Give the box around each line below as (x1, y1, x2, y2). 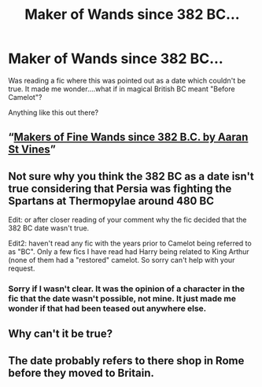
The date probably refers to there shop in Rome (8, 354, 245, 367)
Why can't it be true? (8, 327, 113, 341)
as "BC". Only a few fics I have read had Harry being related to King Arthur (8, 247, 249, 256)
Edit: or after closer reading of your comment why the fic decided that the (8, 215, 247, 225)
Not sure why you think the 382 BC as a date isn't (8, 169, 254, 182)
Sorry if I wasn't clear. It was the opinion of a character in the (8, 283, 245, 294)
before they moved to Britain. (8, 366, 155, 379)
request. (8, 264, 35, 273)
